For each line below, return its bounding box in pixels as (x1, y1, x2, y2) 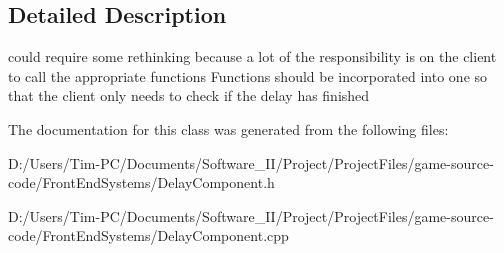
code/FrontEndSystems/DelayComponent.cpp (8, 225, 289, 246)
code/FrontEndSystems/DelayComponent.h (8, 172, 275, 193)
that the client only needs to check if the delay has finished (8, 85, 370, 106)
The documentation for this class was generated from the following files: (8, 118, 449, 139)
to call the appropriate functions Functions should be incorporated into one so (8, 65, 488, 86)
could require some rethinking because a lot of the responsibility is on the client (8, 46, 497, 67)
